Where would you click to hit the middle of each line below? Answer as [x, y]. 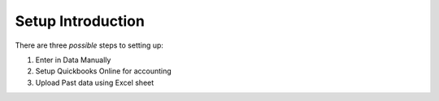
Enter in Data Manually [73, 60]
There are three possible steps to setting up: [89, 45]
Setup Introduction [80, 21]
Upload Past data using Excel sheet [95, 82]
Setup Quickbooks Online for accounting [104, 71]
